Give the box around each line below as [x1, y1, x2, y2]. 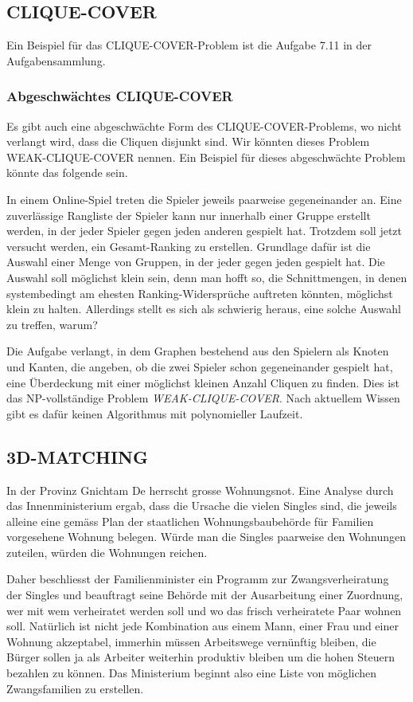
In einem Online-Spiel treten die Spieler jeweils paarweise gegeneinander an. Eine [6, 190, 402, 207]
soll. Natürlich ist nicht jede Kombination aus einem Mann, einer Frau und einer [6, 618, 399, 634]
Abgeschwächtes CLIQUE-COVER [6, 86, 233, 106]
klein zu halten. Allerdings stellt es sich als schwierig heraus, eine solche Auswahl [6, 300, 401, 317]
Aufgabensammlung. [6, 52, 106, 69]
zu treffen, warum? [6, 316, 98, 332]
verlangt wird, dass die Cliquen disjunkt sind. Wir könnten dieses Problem [6, 133, 370, 150]
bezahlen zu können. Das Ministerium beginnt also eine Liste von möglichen [6, 665, 377, 681]
